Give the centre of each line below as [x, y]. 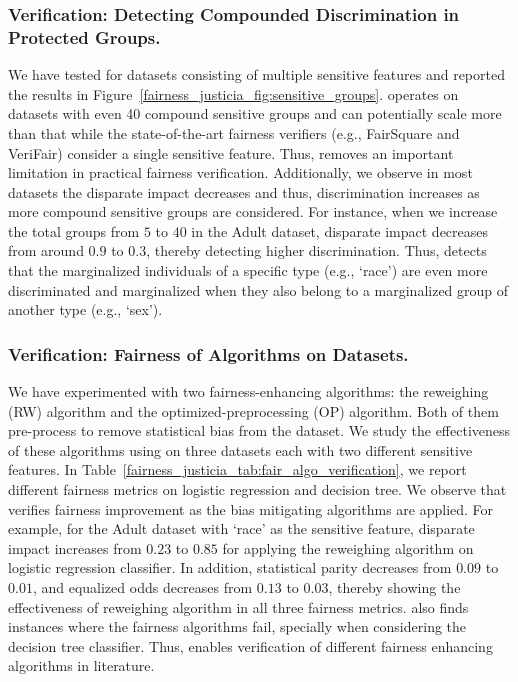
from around [46, 250]
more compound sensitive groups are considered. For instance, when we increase [253, 211]
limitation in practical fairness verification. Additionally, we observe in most [240, 172]
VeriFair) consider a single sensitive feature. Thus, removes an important [231, 152]
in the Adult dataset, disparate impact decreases [340, 230]
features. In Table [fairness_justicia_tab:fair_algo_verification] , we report [237, 469]
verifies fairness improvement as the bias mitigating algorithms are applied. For [251, 508]
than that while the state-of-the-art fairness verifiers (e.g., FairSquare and [234, 132]
